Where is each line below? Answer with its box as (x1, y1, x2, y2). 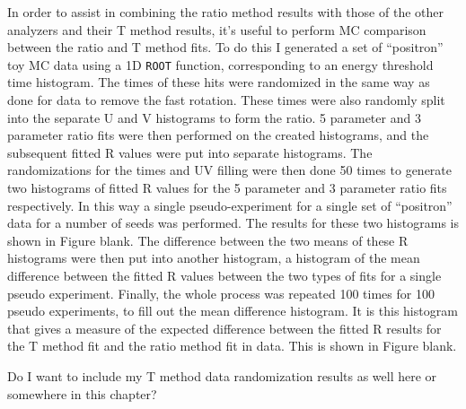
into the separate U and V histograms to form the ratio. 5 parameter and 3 (7, 108, 421, 126)
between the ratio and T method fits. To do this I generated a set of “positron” (7, 38, 444, 57)
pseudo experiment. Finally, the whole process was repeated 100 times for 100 (7, 283, 435, 302)
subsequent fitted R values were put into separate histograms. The (7, 143, 373, 161)
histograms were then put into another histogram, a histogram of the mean (7, 248, 420, 267)
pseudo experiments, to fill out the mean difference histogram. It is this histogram (7, 301, 458, 320)
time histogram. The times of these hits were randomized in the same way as (7, 73, 430, 91)
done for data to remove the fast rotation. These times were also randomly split (7, 91, 445, 109)
